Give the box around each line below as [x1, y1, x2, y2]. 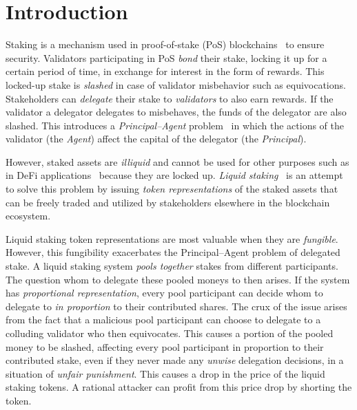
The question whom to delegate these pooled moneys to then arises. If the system [6, 272, 350, 286]
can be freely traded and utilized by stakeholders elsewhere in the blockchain [6, 195, 330, 209]
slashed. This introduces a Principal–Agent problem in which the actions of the [6, 118, 344, 132]
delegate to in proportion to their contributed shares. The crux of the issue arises [6, 299, 347, 313]
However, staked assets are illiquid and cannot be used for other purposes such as [6, 154, 349, 169]
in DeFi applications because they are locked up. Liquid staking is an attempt [6, 168, 343, 182]
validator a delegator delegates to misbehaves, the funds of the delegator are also [6, 105, 347, 119]
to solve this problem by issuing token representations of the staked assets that [6, 182, 338, 196]
